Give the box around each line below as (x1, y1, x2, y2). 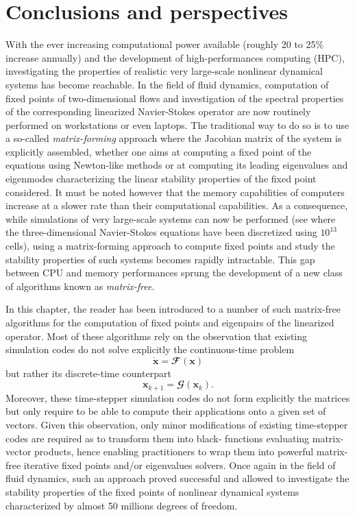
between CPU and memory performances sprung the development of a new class (5, 265, 343, 280)
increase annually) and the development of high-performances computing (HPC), (5, 50, 345, 64)
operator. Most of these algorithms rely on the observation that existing (5, 328, 308, 343)
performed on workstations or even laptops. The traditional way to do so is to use (5, 117, 350, 132)
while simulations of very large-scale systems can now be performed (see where (5, 211, 336, 226)
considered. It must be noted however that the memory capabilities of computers (5, 184, 345, 199)
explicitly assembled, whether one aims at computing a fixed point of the (5, 144, 312, 158)
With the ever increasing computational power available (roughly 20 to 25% (5, 37, 324, 51)
